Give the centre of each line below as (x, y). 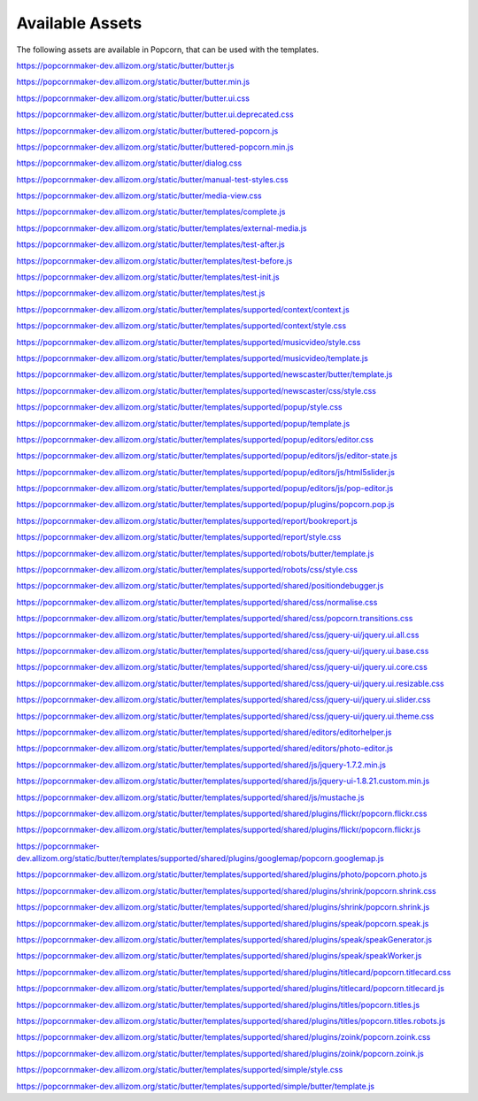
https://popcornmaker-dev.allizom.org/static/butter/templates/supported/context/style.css (181, 326)
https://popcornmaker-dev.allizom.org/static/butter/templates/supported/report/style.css (179, 537)
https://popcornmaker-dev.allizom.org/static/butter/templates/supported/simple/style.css (180, 1070)
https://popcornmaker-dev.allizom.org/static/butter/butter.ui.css (133, 98)
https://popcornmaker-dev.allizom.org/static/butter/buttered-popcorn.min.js (155, 147)
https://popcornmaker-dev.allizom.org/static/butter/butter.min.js (133, 82)
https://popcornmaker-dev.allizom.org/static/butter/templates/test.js (141, 293)
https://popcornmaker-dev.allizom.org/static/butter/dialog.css (129, 163)
